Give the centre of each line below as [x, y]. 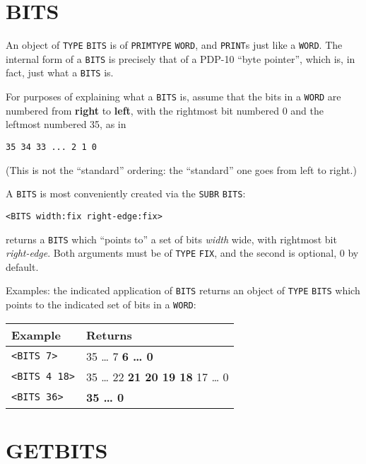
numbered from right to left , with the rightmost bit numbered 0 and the [165, 110]
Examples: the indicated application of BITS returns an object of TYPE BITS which [183, 290]
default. [22, 266]
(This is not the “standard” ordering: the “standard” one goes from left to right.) [181, 169]
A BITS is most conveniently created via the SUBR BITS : [126, 193]
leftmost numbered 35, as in [66, 124]
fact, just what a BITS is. [60, 72]
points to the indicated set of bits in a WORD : [101, 304]
